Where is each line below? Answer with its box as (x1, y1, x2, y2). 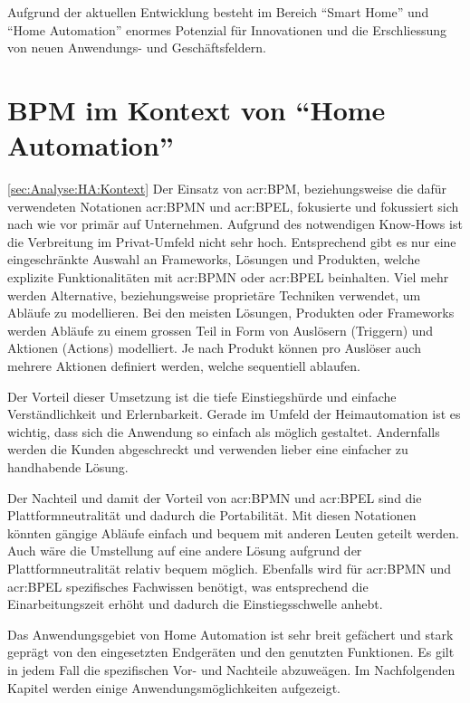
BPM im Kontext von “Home (7, 90, 386, 128)
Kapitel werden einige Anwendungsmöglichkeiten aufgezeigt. (7, 678, 341, 697)
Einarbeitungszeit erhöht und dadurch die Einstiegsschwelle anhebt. (7, 594, 383, 613)
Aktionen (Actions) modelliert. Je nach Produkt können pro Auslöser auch (7, 338, 421, 357)
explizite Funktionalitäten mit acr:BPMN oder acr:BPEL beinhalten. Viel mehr (7, 268, 449, 287)
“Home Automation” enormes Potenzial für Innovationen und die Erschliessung (7, 20, 446, 39)
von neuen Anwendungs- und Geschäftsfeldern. (7, 38, 266, 57)
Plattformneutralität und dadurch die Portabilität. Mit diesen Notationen (7, 506, 417, 525)
